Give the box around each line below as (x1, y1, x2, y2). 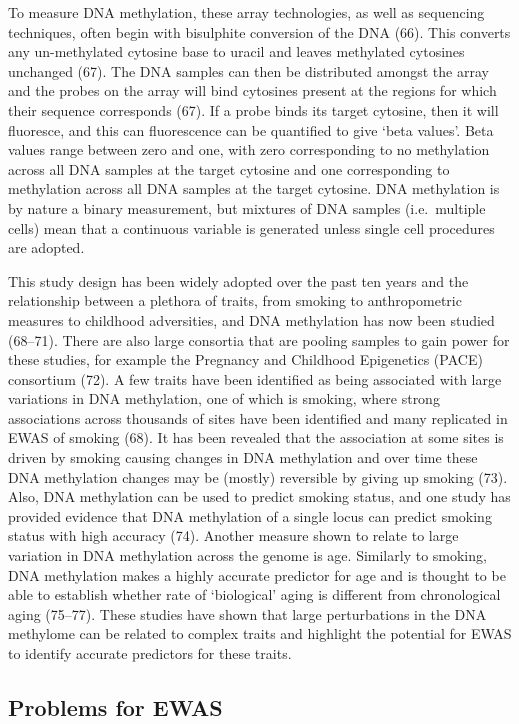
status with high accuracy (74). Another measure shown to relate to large (8, 525, 459, 546)
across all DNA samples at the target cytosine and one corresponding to (8, 158, 450, 179)
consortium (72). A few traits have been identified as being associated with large (8, 368, 502, 389)
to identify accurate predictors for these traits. (8, 643, 292, 663)
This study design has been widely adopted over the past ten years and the (8, 270, 469, 291)
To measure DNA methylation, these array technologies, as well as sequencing (8, 2, 485, 22)
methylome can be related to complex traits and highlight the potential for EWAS (8, 623, 512, 644)
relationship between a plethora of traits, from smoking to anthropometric (8, 290, 462, 311)
